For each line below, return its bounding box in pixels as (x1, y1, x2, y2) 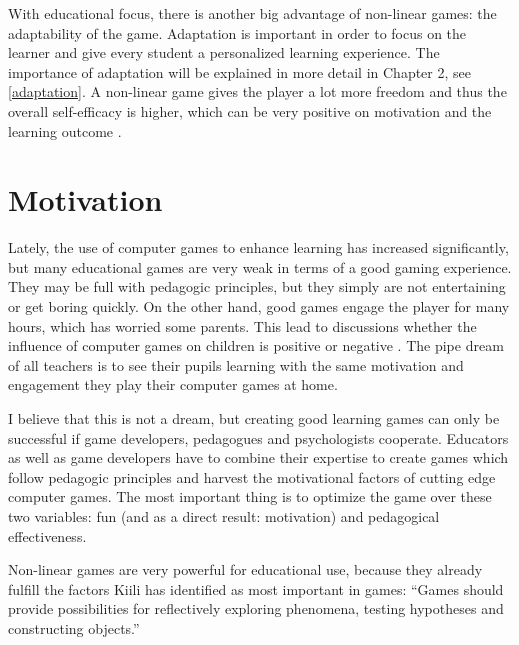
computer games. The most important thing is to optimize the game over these (8, 486, 492, 507)
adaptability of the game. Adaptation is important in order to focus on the (8, 22, 467, 43)
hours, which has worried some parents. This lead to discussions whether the (8, 315, 477, 336)
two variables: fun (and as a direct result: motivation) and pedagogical (8, 506, 440, 526)
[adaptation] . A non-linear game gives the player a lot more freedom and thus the (8, 81, 507, 102)
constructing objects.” (8, 617, 140, 638)
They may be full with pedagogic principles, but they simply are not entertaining (8, 276, 506, 297)
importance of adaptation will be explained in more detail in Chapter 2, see (8, 61, 471, 82)
